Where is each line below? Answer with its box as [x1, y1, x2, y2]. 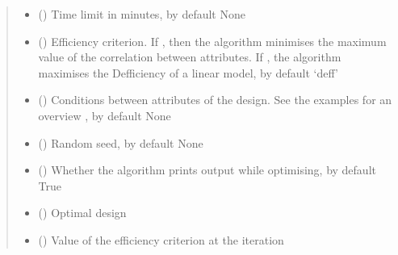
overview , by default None [38, 107, 171, 123]
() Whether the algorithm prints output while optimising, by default [38, 161, 376, 178]
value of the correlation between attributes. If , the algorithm [38, 48, 341, 65]
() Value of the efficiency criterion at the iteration [38, 231, 284, 248]
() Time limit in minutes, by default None [38, 6, 245, 22]
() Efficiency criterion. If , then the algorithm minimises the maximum [38, 32, 387, 49]
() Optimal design [38, 204, 127, 221]
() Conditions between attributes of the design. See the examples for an [38, 91, 392, 108]
